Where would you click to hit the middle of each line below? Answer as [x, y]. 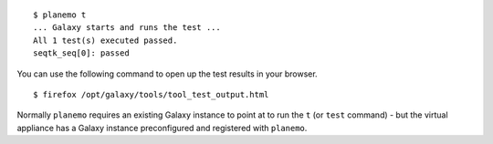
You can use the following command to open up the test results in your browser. [168, 74]
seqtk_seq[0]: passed [81, 53]
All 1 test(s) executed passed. [105, 40]
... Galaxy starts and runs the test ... [127, 28]
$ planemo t [60, 15]
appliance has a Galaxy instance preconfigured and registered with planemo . [162, 128]
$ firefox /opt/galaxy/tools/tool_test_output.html [151, 94]
